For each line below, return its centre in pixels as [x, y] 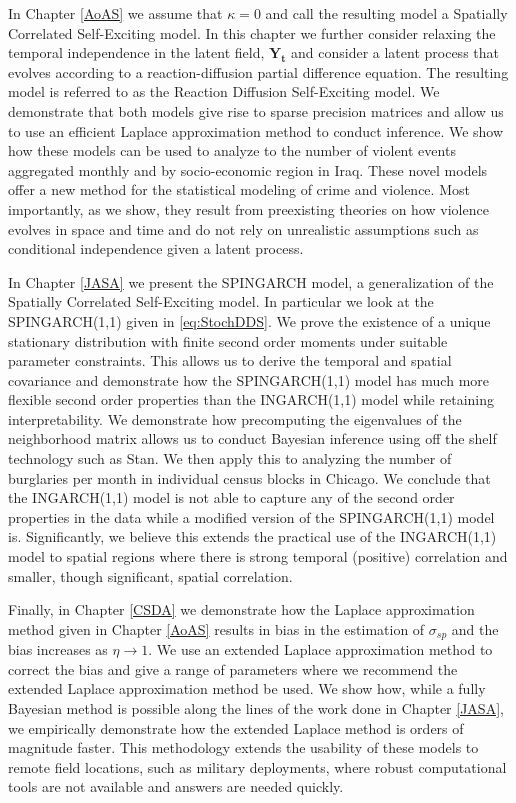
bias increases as [58, 649]
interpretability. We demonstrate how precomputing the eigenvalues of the [235, 418]
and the [475, 628]
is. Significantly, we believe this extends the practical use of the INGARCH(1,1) [252, 536]
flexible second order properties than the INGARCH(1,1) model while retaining [251, 399]
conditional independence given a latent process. [156, 248]
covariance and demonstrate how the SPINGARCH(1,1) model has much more [248, 379]
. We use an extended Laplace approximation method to [320, 649]
